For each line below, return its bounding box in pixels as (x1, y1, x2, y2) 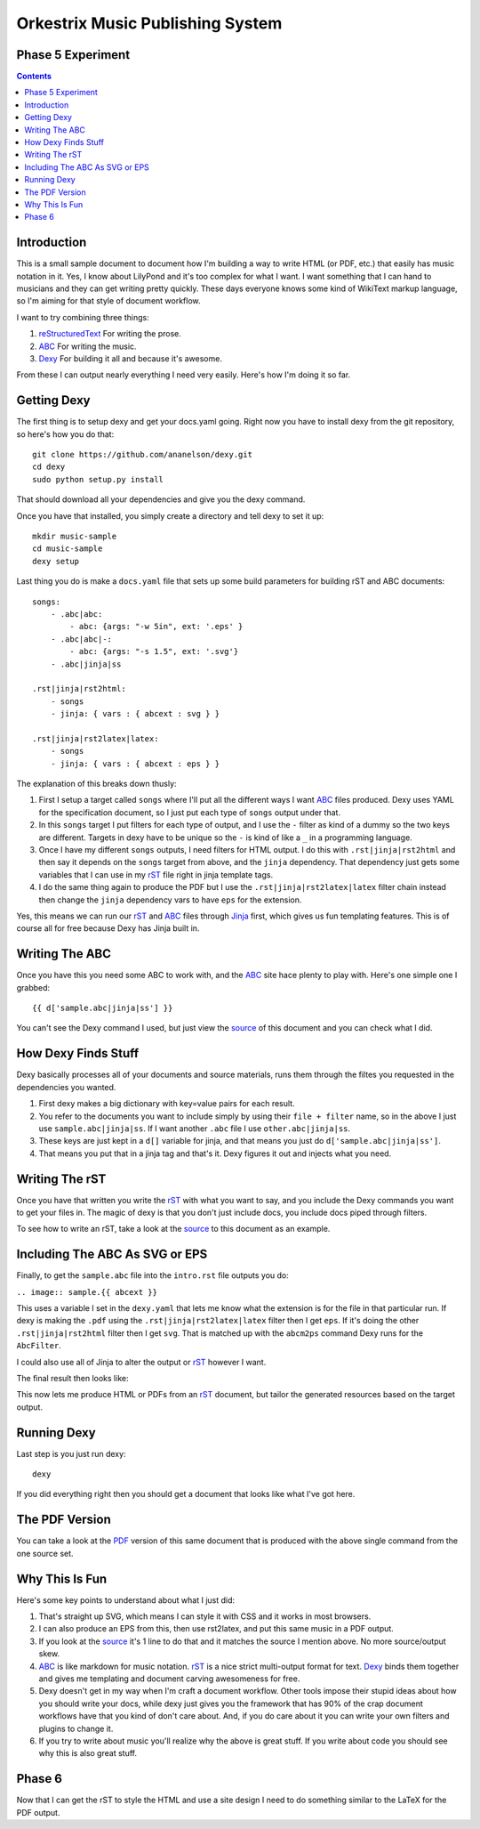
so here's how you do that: (16, 428, 115, 440)
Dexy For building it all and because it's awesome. (38, 353, 222, 364)
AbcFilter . (16, 1340, 61, 1351)
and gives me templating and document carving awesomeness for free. (38, 1673, 300, 1684)
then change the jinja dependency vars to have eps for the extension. (38, 894, 302, 905)
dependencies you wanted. (16, 1081, 116, 1092)
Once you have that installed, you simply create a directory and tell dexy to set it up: (16, 510, 324, 521)
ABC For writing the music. (38, 341, 137, 352)
